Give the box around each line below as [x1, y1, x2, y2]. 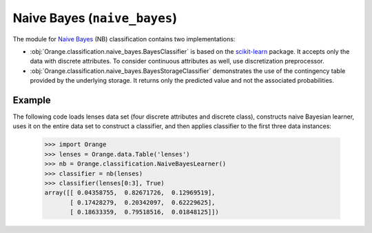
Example [12, 94, 51, 106]
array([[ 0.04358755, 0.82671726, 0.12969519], [44, 189, 216, 196]
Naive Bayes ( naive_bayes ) [12, 10, 177, 26]
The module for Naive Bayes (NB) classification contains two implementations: [12, 34, 236, 43]
